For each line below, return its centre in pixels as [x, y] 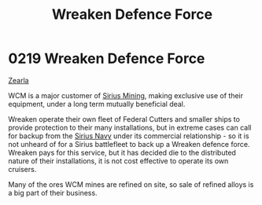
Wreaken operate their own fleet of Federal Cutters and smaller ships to [124, 119]
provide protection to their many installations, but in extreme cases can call [130, 127]
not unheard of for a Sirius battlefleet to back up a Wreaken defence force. [129, 144]
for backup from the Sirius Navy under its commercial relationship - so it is [129, 136]
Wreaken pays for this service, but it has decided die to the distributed [122, 152]
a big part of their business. [53, 192]
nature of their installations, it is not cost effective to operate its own [118, 161]
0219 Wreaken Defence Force [107, 59]
